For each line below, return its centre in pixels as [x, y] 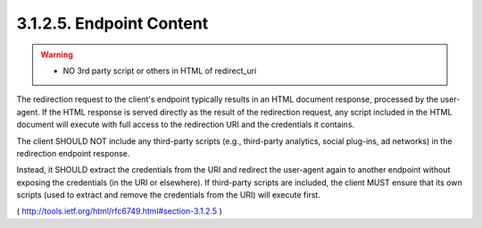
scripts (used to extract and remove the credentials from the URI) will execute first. [168, 195]
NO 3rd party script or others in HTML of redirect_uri [160, 71]
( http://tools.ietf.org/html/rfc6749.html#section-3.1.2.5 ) [119, 211]
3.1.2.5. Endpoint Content [112, 23]
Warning [57, 55]
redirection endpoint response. [73, 153]
